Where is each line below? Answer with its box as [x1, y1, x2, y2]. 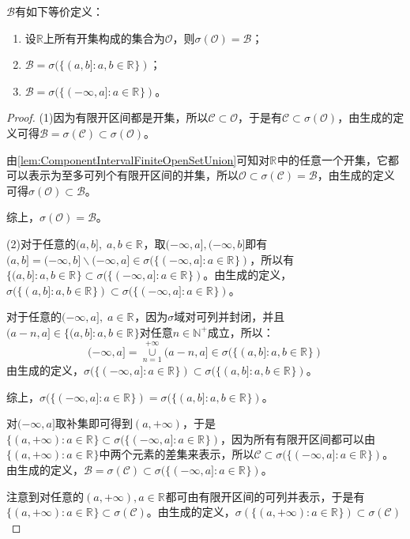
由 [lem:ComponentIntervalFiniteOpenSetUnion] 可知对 [6, 151, 270, 168]
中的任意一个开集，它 [276, 151, 388, 168]
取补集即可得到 [55, 415, 133, 432]
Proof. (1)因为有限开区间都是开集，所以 [6, 109, 209, 126]
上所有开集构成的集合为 [43, 29, 165, 46]
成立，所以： [207, 323, 274, 340]
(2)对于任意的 [6, 235, 76, 251]
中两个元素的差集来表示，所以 [99, 446, 254, 462]
